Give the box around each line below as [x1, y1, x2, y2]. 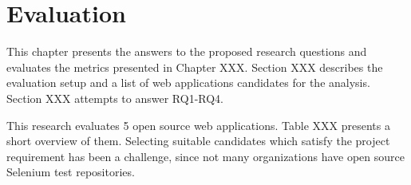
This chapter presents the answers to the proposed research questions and [6, 43, 367, 60]
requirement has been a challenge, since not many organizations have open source [6, 148, 405, 164]
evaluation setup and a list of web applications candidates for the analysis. [6, 74, 370, 91]
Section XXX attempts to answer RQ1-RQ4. [6, 89, 223, 106]
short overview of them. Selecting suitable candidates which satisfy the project [6, 132, 390, 149]
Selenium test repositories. [6, 163, 135, 180]
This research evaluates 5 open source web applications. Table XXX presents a [6, 116, 390, 133]
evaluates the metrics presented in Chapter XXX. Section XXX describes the [6, 58, 383, 75]
